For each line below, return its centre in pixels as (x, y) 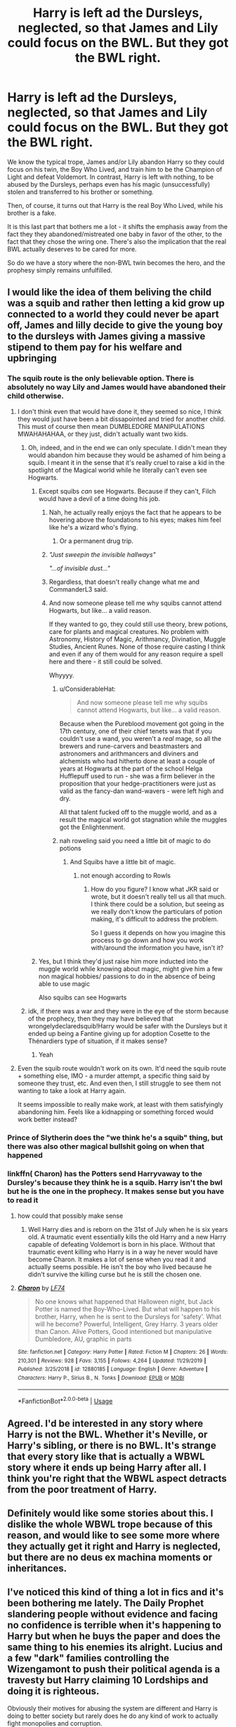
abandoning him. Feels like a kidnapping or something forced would (116, 1111)
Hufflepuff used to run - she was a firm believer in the (137, 775)
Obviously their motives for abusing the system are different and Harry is (112, 1708)
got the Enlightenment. (92, 827)
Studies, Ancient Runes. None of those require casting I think (137, 647)
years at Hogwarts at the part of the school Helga (131, 768)
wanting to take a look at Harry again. (72, 1090)
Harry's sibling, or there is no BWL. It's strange (112, 1445)
